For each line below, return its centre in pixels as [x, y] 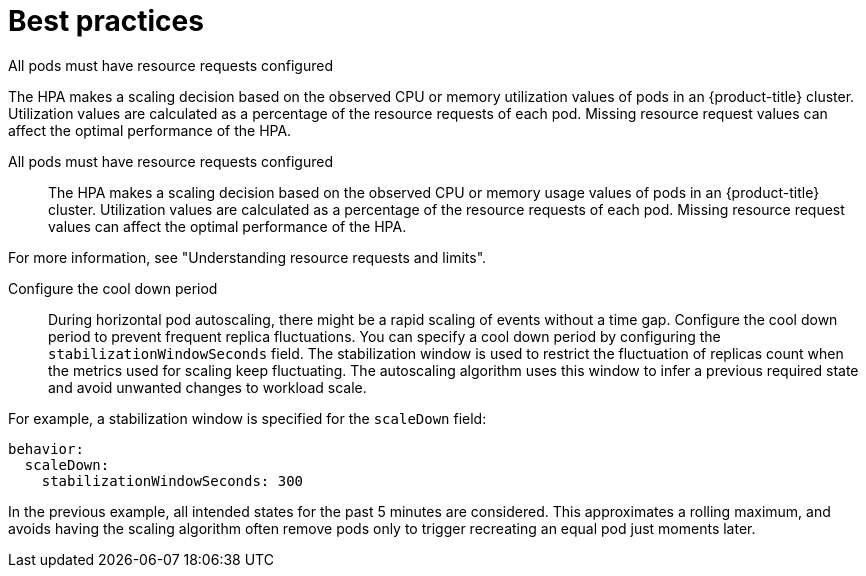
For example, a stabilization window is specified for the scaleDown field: [247, 418]
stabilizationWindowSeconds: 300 [172, 480]
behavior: [46, 448]
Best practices [106, 21]
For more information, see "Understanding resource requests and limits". [247, 257]
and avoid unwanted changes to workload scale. [207, 387]
